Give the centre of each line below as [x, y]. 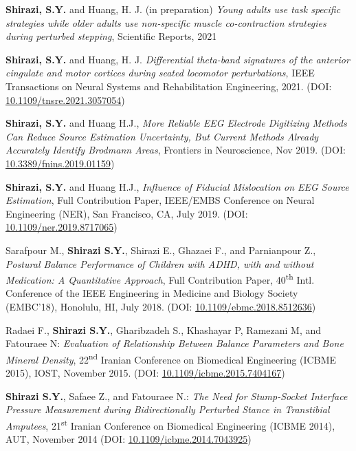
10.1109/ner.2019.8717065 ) [62, 227]
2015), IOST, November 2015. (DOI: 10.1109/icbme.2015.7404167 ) [145, 372]
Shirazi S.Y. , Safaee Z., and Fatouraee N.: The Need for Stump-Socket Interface [177, 396]
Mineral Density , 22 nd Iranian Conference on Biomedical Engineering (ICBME [171, 358]
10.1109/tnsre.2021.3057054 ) [65, 99]
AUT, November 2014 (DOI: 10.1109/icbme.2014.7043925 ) [129, 439]
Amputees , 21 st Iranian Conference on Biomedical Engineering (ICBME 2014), [170, 424]
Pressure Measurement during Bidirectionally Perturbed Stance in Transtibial [168, 409]
